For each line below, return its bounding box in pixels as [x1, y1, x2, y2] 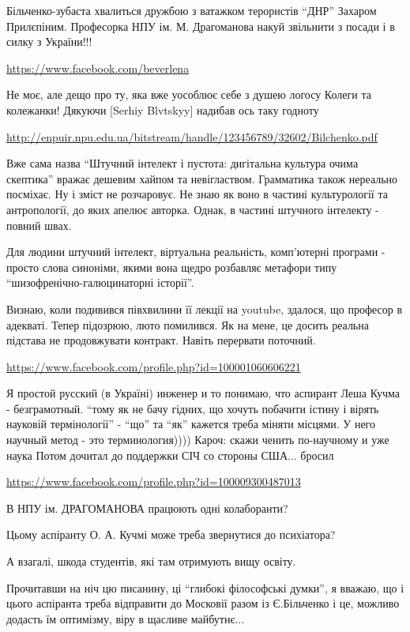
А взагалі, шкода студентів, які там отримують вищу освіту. [6, 553, 296, 570]
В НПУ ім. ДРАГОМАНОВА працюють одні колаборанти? [6, 499, 288, 516]
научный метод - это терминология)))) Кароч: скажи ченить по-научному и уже [6, 431, 389, 448]
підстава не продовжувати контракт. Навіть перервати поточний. [6, 332, 316, 348]
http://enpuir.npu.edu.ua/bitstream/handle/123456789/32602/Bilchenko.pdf [6, 128, 378, 145]
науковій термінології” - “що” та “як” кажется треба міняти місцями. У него [6, 416, 375, 432]
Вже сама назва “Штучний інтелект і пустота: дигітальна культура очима [6, 155, 359, 171]
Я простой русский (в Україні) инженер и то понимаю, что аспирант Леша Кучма [6, 385, 401, 401]
